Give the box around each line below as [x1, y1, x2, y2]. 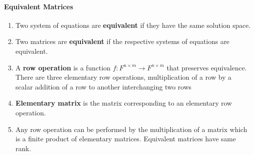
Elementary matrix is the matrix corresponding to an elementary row [15, 98, 232, 108]
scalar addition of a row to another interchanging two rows [15, 81, 192, 91]
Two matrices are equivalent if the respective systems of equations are [15, 36, 230, 46]
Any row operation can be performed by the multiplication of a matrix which [15, 124, 247, 134]
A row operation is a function [15, 62, 111, 72]
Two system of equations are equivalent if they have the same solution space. [15, 20, 251, 30]
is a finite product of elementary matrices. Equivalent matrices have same [15, 133, 236, 144]
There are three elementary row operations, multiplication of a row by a [15, 72, 231, 82]
